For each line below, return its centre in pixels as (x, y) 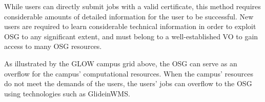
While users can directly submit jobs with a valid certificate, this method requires (132, 6)
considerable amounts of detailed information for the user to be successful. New (129, 16)
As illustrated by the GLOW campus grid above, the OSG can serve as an (121, 63)
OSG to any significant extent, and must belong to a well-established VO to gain (131, 36)
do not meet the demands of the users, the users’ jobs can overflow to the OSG (128, 83)
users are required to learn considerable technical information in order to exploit (130, 26)
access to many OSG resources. (53, 46)
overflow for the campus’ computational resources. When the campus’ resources (129, 73)
